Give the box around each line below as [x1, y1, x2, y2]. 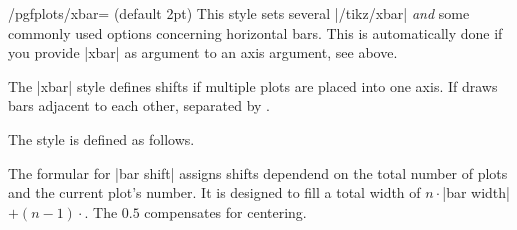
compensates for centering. [144, 201, 307, 222]
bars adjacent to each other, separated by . [8, 95, 270, 116]
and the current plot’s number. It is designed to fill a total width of [8, 182, 421, 203]
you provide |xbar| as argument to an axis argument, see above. [8, 42, 398, 63]
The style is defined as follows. [8, 128, 195, 149]
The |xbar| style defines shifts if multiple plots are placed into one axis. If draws [8, 75, 498, 96]
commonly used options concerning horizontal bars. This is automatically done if [8, 22, 503, 43]
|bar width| [442, 182, 510, 203]
